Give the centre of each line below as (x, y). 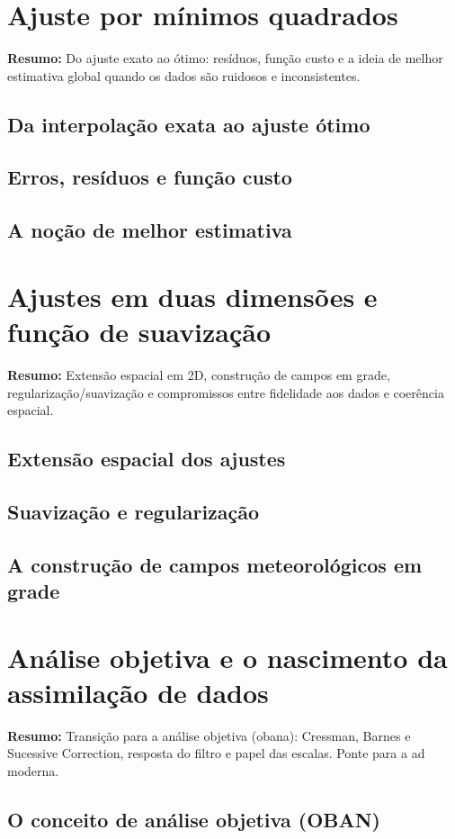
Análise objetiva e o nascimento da (227, 657)
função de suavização (139, 332)
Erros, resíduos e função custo (150, 177)
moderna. (33, 770)
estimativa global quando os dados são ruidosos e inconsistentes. (184, 75)
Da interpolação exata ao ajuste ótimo (189, 124)
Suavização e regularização (134, 511)
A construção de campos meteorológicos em (215, 564)
